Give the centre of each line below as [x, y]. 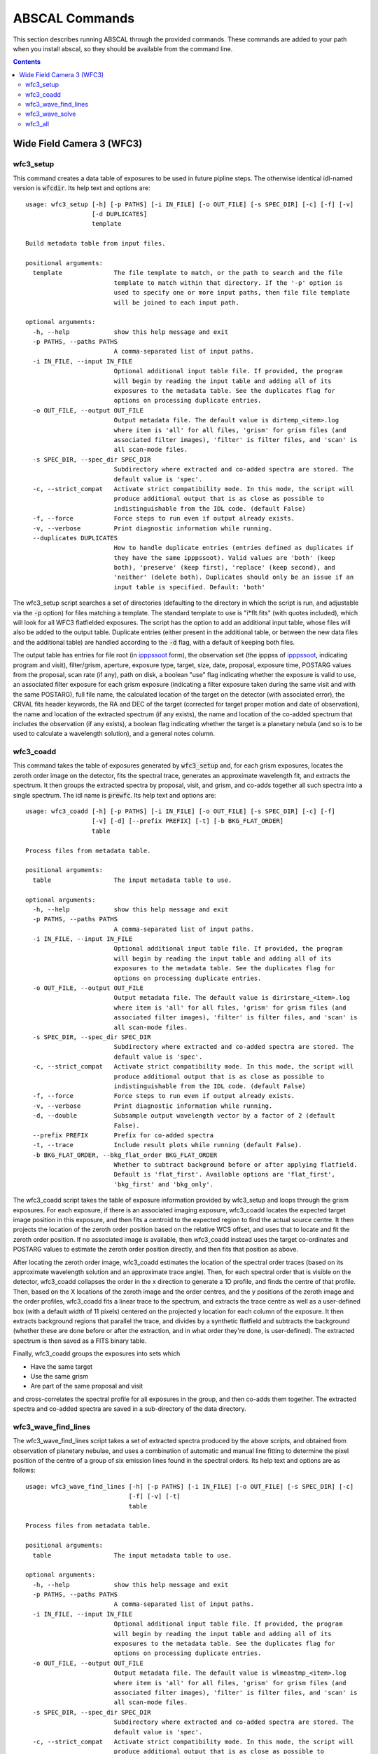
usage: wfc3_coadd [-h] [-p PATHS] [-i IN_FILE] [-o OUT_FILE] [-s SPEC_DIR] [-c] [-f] [181, 811]
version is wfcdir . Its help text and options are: [82, 188]
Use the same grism [59, 1376]
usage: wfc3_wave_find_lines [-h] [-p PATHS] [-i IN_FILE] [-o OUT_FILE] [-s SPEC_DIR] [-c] [190, 1486]
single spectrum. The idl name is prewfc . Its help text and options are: [114, 795]
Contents [27, 62]
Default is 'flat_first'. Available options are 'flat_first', [225, 1174]
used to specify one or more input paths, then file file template [232, 293]
